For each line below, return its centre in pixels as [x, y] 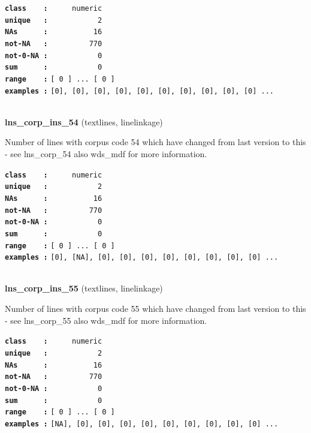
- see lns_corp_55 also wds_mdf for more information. [106, 320]
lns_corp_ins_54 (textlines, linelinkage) [84, 121]
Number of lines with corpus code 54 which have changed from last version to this [155, 142]
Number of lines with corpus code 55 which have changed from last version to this [155, 309]
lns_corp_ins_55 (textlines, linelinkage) [84, 288]
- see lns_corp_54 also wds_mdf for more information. [106, 154]
